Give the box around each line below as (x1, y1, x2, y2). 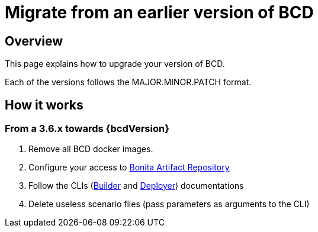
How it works (5, 97, 83, 112)
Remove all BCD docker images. (28, 144, 153, 154)
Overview (5, 33, 63, 49)
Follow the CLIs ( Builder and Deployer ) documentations (28, 181, 244, 191)
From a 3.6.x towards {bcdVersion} (5, 123, 169, 135)
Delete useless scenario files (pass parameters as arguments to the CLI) (28, 199, 310, 210)
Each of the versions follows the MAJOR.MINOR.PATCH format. (5, 77, 252, 88)
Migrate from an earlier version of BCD (5, 2, 314, 22)
